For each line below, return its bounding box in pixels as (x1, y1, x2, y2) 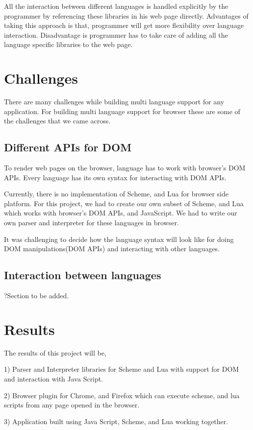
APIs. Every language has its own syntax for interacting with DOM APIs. (4, 172, 227, 182)
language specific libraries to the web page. (4, 39, 133, 49)
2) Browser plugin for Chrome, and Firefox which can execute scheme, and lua (4, 390, 240, 400)
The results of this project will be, (4, 347, 106, 358)
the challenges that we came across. (4, 116, 111, 126)
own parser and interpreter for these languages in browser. (4, 217, 179, 228)
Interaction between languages (4, 267, 161, 283)
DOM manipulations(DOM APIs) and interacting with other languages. (4, 243, 220, 254)
